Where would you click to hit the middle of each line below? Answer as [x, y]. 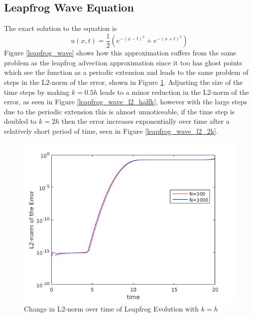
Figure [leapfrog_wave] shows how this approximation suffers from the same [120, 53]
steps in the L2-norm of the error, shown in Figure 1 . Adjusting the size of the [124, 82]
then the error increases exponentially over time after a [145, 121]
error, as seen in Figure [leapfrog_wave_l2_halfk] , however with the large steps [126, 102]
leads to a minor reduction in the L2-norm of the [174, 92]
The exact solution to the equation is [61, 28]
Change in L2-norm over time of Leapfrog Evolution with [112, 309]
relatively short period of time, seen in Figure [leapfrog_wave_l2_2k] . [111, 131]
